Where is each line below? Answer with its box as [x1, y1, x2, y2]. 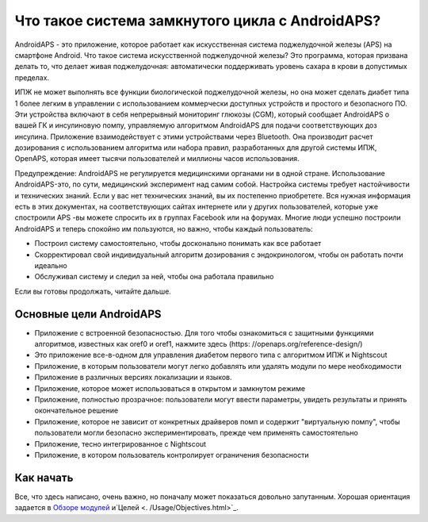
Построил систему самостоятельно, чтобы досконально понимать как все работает [34, 239, 322, 248]
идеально [34, 260, 67, 270]
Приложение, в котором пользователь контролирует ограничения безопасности [34, 450, 309, 459]
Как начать [14, 470, 74, 484]
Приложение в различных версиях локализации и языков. [34, 373, 233, 382]
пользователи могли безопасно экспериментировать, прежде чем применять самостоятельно [34, 428, 358, 438]
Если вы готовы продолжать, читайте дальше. [14, 286, 172, 296]
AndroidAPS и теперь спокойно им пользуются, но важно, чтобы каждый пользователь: [14, 224, 313, 233]
